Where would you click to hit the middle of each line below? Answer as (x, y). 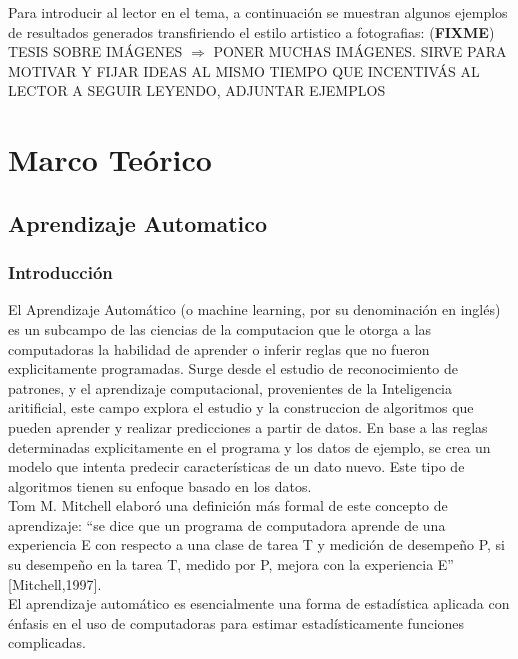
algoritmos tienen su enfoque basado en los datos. (160, 485)
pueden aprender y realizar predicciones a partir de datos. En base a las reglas (248, 426)
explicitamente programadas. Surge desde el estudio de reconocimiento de (233, 368)
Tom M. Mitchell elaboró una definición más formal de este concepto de (228, 505)
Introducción (60, 272)
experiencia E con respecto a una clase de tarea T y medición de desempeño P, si (256, 544)
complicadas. (47, 642)
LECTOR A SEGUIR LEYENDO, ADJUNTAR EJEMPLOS (197, 90)
